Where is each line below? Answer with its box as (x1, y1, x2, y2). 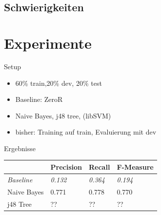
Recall (89, 161, 110, 172)
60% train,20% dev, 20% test (15, 78, 102, 88)
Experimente (4, 33, 92, 53)
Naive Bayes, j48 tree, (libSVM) (15, 110, 111, 120)
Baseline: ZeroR (15, 94, 63, 104)
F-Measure (117, 161, 154, 172)
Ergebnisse (4, 143, 36, 153)
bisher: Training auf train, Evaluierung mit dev (15, 127, 157, 137)
